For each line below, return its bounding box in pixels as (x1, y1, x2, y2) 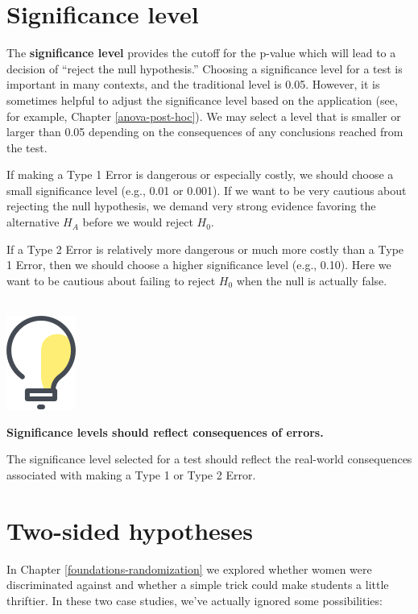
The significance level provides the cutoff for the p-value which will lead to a (6, 44, 396, 61)
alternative (6, 214, 60, 230)
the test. (6, 139, 48, 156)
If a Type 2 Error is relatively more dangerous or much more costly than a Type (6, 240, 404, 257)
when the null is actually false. (236, 272, 387, 288)
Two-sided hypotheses (6, 513, 254, 546)
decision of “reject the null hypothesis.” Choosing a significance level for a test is (6, 60, 403, 77)
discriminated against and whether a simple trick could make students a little (6, 576, 389, 593)
